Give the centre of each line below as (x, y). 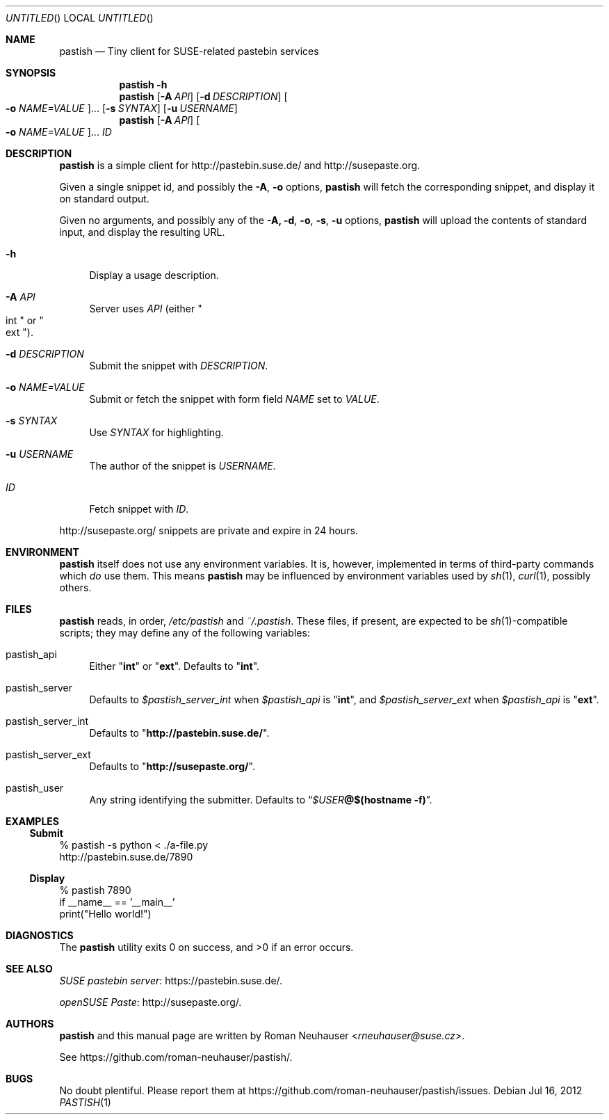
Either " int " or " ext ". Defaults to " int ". (174, 666)
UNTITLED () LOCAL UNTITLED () (80, 18)
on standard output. (104, 199)
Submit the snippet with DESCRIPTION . (179, 366)
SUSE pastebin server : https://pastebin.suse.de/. (171, 981)
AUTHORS (30, 1024)
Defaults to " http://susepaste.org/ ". (172, 766)
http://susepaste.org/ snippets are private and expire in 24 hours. (209, 530)
